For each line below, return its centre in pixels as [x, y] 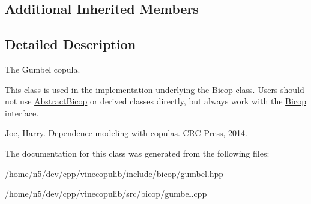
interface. [22, 112]
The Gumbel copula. [43, 69]
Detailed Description [71, 44]
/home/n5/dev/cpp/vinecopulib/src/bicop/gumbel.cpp [106, 193]
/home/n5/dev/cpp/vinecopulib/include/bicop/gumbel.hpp [114, 173]
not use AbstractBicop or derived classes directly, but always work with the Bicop [155, 101]
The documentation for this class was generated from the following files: [137, 153]
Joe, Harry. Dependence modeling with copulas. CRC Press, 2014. [126, 133]
